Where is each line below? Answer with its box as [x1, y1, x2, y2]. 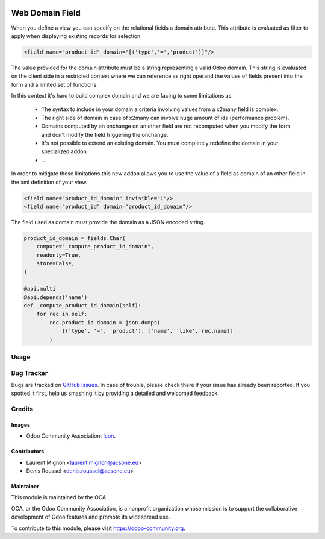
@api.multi [23, 285, 56, 292]
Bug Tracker [11, 368, 48, 377]
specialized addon [41, 148, 87, 155]
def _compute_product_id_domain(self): [23, 302, 141, 309]
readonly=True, [36, 251, 81, 259]
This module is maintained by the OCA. [11, 494, 108, 501]
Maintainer [11, 483, 39, 490]
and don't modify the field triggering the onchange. [41, 131, 169, 138]
